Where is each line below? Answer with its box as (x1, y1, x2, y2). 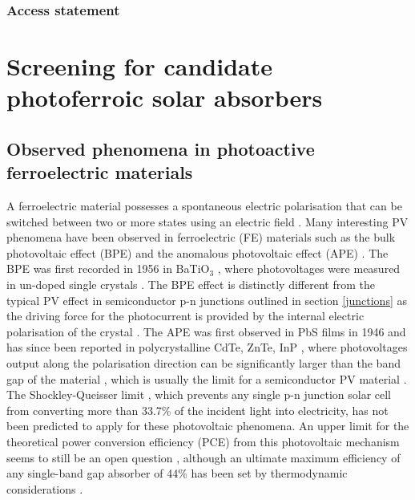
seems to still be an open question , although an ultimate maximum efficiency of (6, 449, 401, 465)
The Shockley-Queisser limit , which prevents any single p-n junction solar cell (6, 386, 392, 403)
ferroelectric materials (6, 160, 193, 185)
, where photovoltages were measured (217, 260, 401, 277)
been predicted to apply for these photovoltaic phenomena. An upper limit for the (6, 417, 409, 434)
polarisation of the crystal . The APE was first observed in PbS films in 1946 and (6, 323, 406, 339)
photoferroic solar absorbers (6, 81, 323, 114)
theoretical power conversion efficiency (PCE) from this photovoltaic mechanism (6, 433, 400, 449)
